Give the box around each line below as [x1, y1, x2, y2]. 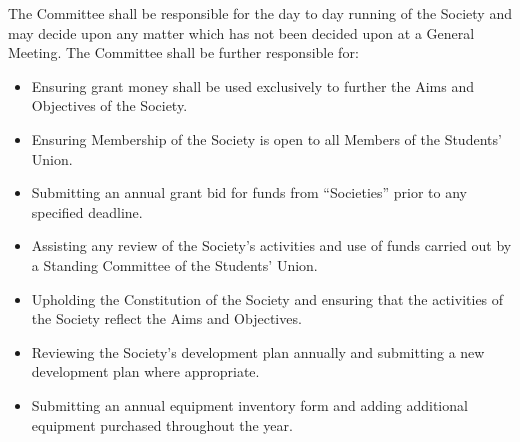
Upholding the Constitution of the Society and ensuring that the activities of [31, 288, 504, 309]
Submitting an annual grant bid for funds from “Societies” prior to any [31, 182, 467, 203]
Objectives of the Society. [31, 95, 188, 116]
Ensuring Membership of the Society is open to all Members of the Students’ [31, 128, 502, 149]
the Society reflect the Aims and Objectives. [31, 308, 302, 329]
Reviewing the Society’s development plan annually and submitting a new [31, 341, 485, 362]
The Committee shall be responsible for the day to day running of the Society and [8, 3, 512, 23]
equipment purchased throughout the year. [31, 414, 293, 435]
